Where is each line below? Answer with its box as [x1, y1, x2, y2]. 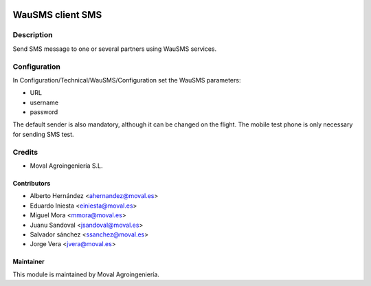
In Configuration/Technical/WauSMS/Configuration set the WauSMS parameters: [12, 76, 241, 84]
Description [12, 30, 53, 40]
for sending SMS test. [12, 130, 75, 138]
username [30, 98, 58, 107]
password [30, 108, 58, 116]
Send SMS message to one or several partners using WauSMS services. [12, 45, 217, 53]
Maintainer [12, 258, 45, 266]
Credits [12, 147, 38, 157]
